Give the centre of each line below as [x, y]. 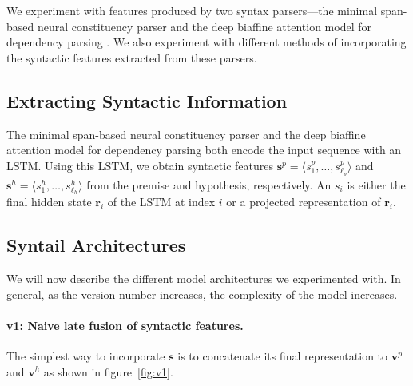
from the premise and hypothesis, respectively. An [209, 184]
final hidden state [49, 202]
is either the [376, 184]
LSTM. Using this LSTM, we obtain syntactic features [140, 165]
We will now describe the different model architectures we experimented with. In [204, 278]
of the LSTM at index [161, 202]
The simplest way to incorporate [86, 355]
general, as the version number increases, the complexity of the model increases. [202, 294]
